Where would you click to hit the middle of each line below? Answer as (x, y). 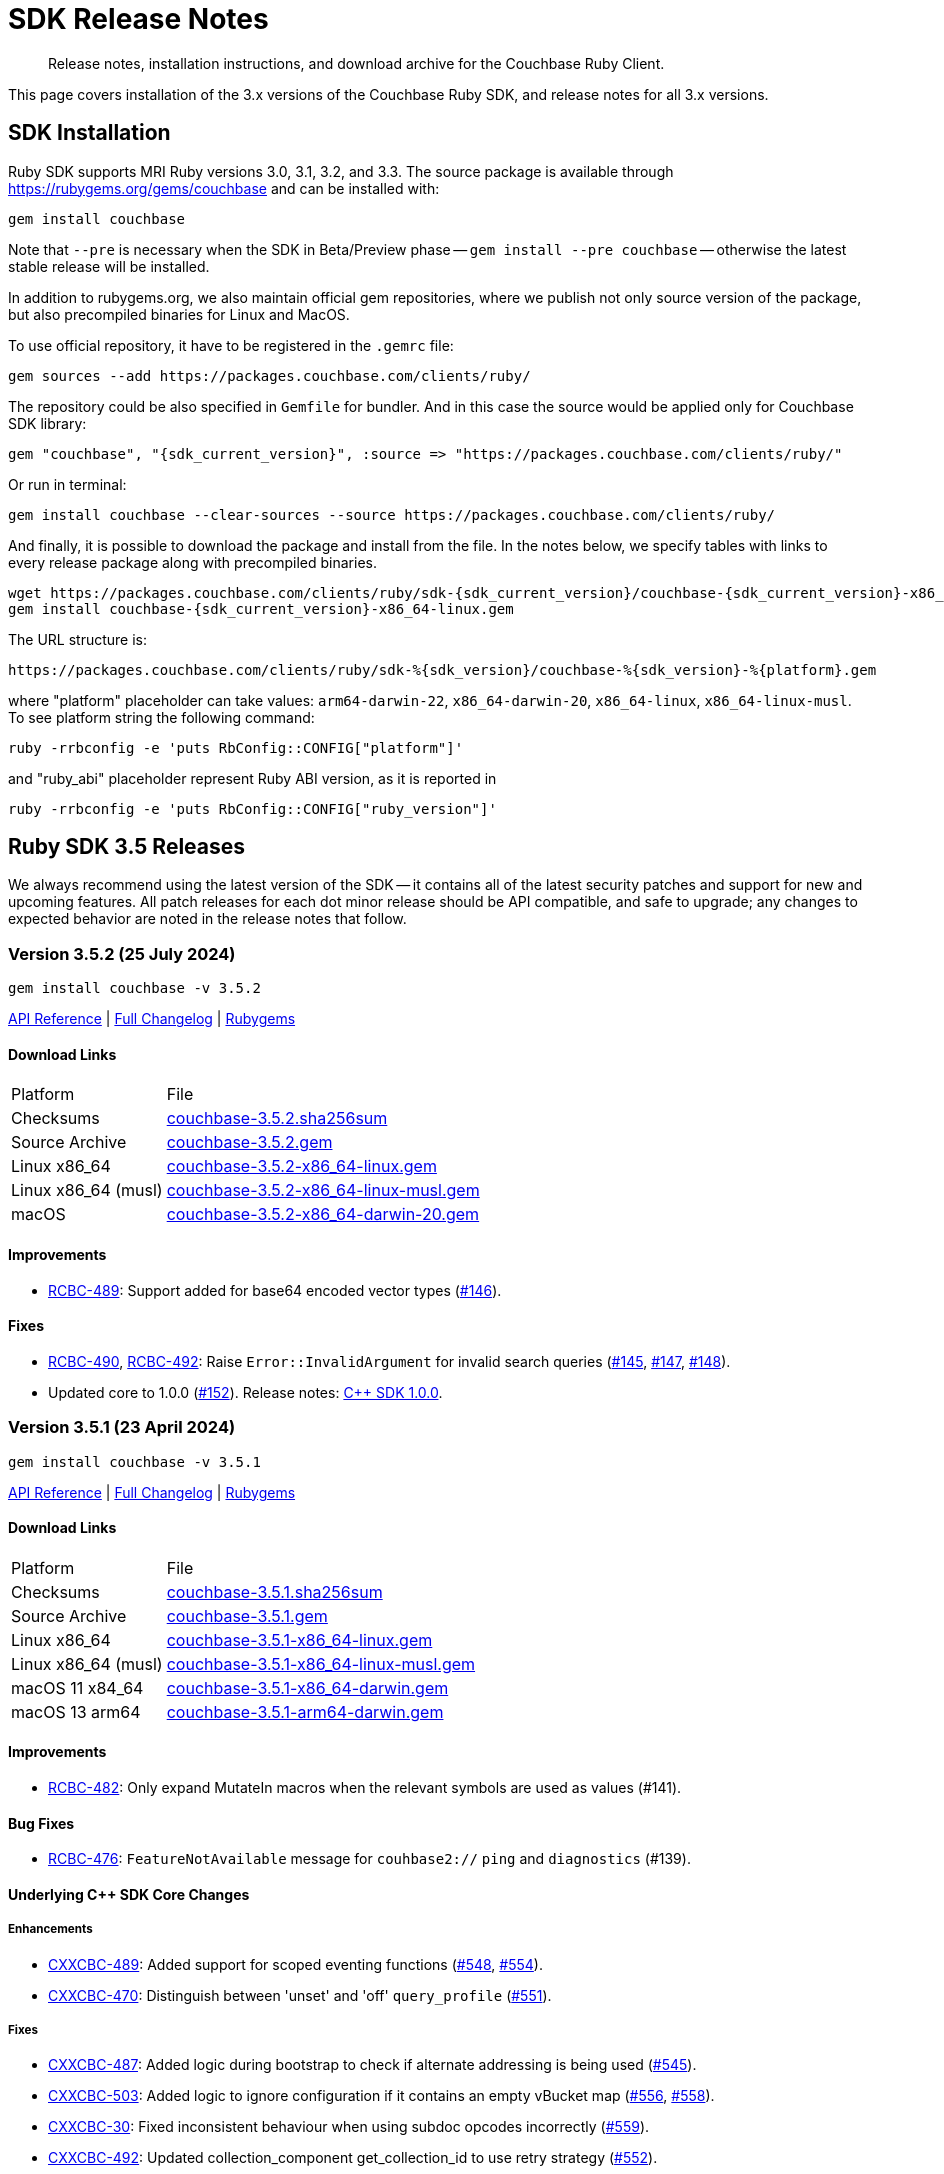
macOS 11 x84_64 (77, 1687)
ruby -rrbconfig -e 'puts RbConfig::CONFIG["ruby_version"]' (252, 808)
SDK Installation (89, 133)
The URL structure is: (78, 639)
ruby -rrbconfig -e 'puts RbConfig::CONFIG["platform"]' (236, 747)
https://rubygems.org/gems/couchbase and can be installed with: (224, 188)
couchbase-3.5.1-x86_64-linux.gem (299, 1639)
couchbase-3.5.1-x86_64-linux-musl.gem (321, 1663)
